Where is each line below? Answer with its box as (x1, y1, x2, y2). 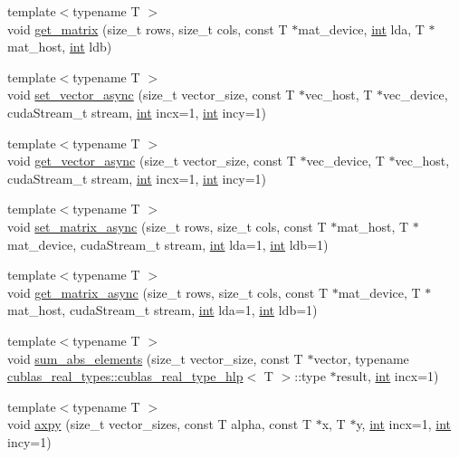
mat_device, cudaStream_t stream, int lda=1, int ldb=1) (7, 234, 329, 253)
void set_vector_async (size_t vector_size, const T (7, 85, 295, 104)
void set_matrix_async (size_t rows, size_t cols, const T (7, 216, 327, 235)
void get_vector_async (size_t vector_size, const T (7, 151, 296, 170)
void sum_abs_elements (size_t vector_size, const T (7, 348, 303, 367)
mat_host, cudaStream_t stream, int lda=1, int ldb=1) (7, 301, 318, 320)
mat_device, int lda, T (298, 19, 425, 38)
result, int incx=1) (336, 367, 439, 386)
